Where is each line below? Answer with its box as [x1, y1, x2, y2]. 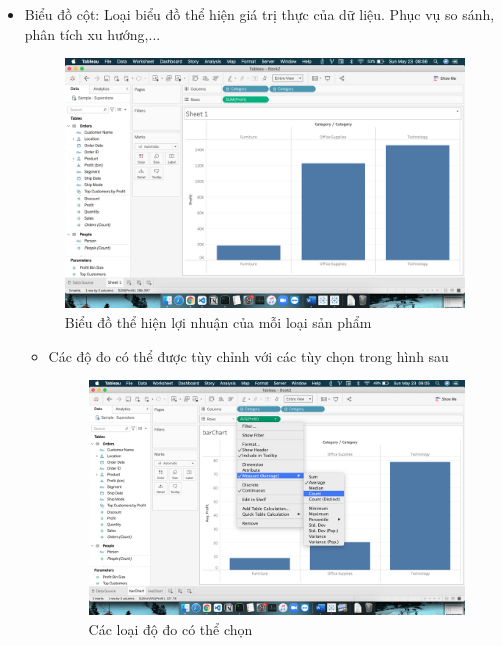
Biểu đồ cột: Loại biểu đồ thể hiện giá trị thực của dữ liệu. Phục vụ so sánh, [24, 4, 495, 24]
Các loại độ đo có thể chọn [88, 618, 253, 639]
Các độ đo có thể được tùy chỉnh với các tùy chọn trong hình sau [48, 345, 449, 366]
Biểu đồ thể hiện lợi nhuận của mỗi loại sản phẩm [64, 311, 372, 332]
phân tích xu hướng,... [24, 23, 161, 44]
